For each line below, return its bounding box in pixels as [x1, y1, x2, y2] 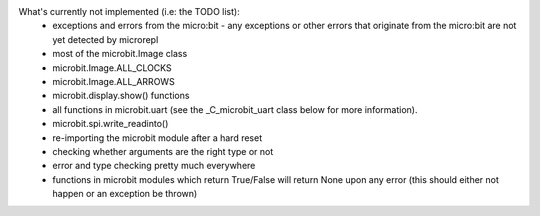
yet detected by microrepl [52, 33, 159, 45]
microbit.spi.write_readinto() [52, 118, 169, 130]
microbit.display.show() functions [52, 90, 190, 102]
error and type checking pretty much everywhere [52, 160, 256, 172]
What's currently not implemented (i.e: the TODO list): [18, 6, 240, 17]
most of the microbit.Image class [52, 48, 188, 60]
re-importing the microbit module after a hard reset [52, 131, 263, 144]
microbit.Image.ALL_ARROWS [52, 75, 175, 87]
